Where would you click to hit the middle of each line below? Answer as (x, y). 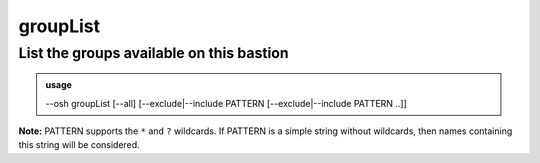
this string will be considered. (79, 145)
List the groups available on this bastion (153, 53)
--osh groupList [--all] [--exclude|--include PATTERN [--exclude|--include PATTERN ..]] (226, 103)
